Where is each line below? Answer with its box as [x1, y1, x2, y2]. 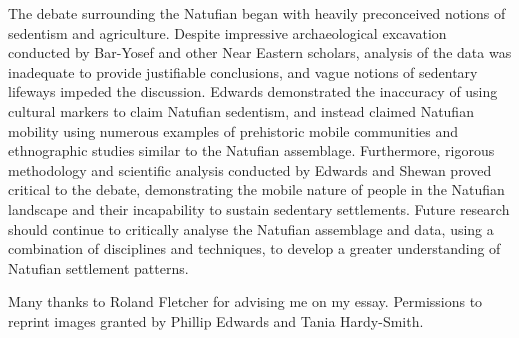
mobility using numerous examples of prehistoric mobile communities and [8, 120, 459, 141]
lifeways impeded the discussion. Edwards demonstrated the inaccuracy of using [8, 81, 498, 102]
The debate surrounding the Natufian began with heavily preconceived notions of [8, 3, 506, 23]
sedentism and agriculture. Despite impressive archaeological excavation [8, 22, 447, 43]
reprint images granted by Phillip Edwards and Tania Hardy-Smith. [8, 310, 424, 331]
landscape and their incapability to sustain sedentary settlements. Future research [8, 198, 510, 219]
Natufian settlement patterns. [8, 257, 189, 278]
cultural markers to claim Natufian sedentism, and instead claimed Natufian [8, 100, 474, 121]
